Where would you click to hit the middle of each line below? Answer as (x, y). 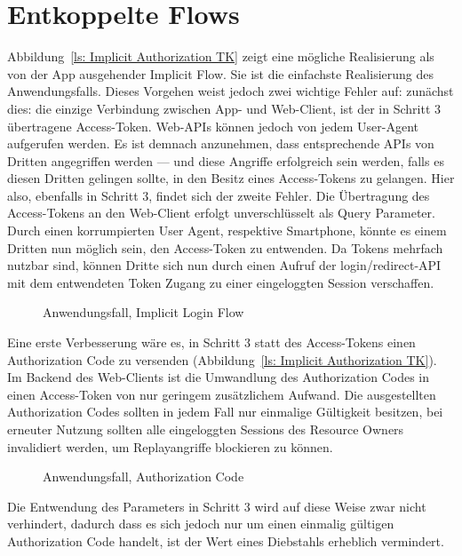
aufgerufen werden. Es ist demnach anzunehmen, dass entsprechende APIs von (221, 143)
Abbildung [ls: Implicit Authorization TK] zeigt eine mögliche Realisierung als (221, 56)
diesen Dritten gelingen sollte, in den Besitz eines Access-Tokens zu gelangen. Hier (231, 178)
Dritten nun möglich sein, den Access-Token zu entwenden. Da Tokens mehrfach (225, 247)
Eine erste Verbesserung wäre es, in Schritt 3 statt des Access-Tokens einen (211, 342)
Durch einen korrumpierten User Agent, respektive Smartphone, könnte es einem (227, 230)
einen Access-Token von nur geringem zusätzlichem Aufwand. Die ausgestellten (222, 394)
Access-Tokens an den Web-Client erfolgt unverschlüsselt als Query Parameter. (221, 213)
